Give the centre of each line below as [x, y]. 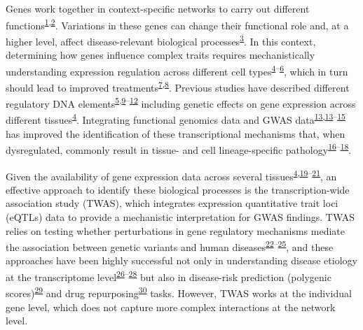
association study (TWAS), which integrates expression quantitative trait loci [172, 203]
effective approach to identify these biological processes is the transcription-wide [178, 189]
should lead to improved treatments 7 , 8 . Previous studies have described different [178, 86]
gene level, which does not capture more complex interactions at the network [171, 307]
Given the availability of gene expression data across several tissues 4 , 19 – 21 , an [171, 175]
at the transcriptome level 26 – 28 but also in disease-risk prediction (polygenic [169, 276]
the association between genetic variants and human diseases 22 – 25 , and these [170, 246]
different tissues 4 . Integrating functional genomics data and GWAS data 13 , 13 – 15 [176, 119]
